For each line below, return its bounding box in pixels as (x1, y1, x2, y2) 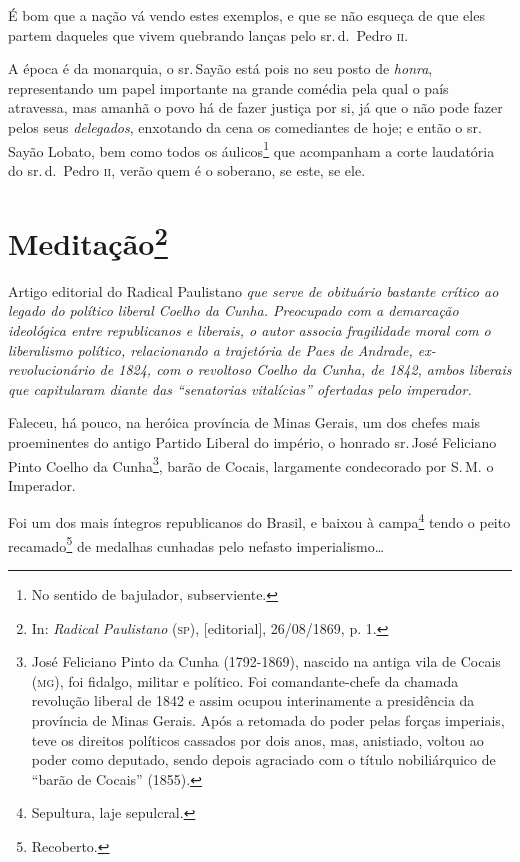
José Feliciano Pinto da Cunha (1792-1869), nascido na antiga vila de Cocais (31, 651, 501, 672)
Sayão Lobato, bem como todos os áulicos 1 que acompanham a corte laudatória (8, 137, 495, 161)
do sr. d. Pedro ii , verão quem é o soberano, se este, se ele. (8, 159, 366, 180)
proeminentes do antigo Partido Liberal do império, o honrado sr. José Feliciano (8, 432, 497, 453)
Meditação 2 (8, 218, 168, 263)
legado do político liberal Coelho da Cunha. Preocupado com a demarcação (8, 300, 459, 321)
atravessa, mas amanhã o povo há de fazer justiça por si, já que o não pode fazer (8, 97, 503, 118)
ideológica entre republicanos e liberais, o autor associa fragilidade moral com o (8, 320, 491, 341)
